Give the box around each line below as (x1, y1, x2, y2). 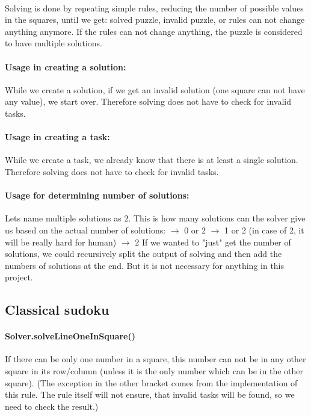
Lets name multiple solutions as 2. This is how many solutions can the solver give (5, 212, 306, 224)
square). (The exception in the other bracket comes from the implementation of (5, 376, 298, 389)
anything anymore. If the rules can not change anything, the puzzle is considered (5, 25, 303, 37)
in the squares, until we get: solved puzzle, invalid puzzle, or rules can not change (5, 13, 305, 26)
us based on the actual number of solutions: (5, 223, 166, 236)
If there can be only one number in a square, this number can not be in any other (5, 353, 306, 365)
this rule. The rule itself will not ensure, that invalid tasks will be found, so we (5, 388, 295, 401)
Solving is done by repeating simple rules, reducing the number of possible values (5, 1, 304, 14)
